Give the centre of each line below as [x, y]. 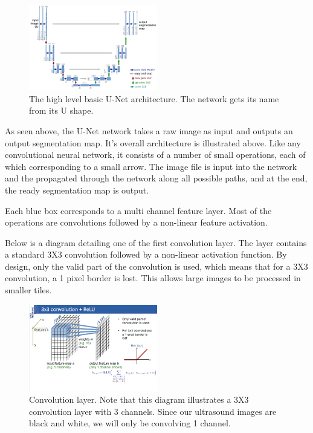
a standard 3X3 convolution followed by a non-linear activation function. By [146, 254]
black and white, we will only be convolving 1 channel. [130, 423]
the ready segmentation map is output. [77, 190]
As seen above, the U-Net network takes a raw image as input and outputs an [149, 130]
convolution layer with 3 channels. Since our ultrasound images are [153, 411]
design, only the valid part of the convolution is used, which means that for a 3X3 [156, 266]
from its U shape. [61, 110]
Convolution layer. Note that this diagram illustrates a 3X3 [139, 399]
